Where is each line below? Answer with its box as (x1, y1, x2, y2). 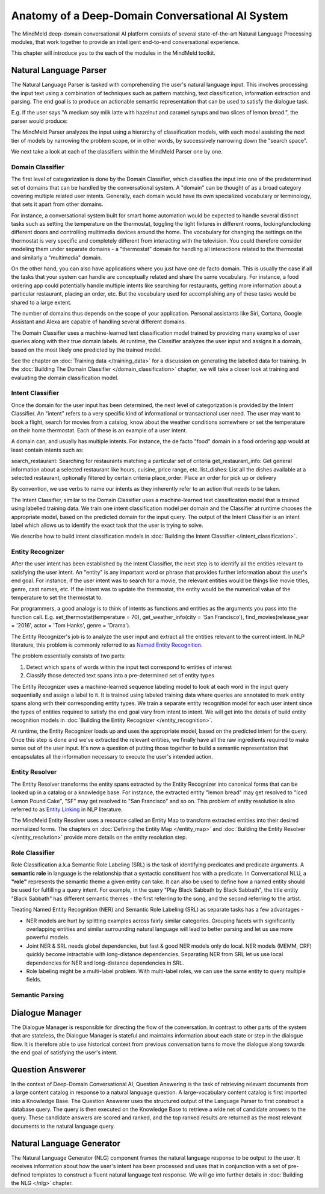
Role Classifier (11, 848, 55, 857)
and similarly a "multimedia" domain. (11, 253, 102, 261)
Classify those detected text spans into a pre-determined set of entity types (26, 672, 215, 679)
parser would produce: (11, 117, 68, 125)
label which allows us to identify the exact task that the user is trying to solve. (11, 521, 204, 529)
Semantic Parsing (11, 991, 64, 1000)
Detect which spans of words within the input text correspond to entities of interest (26, 663, 232, 671)
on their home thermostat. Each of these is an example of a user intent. (11, 427, 188, 434)
